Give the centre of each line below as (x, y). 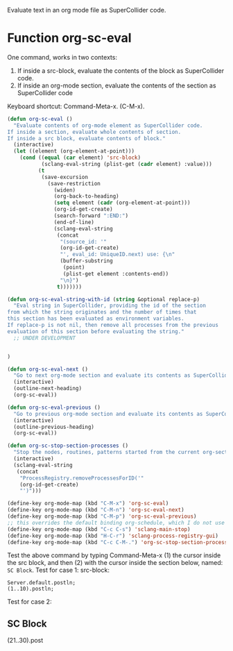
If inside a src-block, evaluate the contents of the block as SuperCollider (121, 70)
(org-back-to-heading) (86, 196)
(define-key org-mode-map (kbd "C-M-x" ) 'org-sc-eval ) (88, 504)
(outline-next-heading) (48, 389)
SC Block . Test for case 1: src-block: (58, 570)
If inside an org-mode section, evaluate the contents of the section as (116, 85)
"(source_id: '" (84, 242)
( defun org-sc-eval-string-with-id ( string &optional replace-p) (103, 299)
